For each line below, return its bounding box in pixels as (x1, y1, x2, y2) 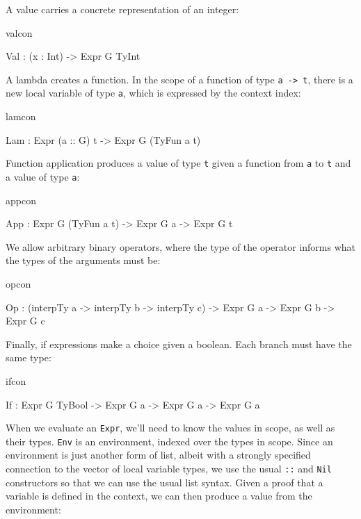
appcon (6, 192, 36, 207)
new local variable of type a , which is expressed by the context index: (6, 85, 301, 100)
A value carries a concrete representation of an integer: (6, 2, 239, 16)
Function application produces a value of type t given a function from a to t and (6, 156, 351, 170)
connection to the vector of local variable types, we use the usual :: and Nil (6, 461, 332, 476)
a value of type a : (6, 169, 80, 183)
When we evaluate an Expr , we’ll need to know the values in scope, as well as (6, 420, 335, 435)
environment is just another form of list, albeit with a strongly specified (6, 447, 311, 462)
